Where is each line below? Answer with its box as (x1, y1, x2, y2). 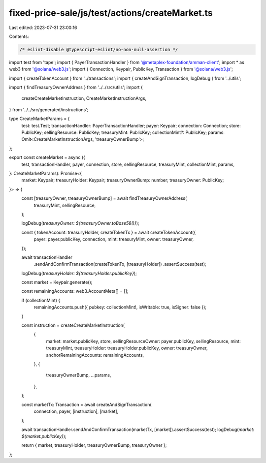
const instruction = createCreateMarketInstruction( (21, 322, 125, 328)
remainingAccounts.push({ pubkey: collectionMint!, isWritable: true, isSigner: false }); (33, 304, 207, 310)
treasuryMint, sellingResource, (33, 202, 96, 208)
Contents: (9, 33, 29, 39)
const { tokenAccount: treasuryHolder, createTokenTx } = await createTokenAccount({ (21, 229, 196, 235)
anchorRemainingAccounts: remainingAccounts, (46, 352, 144, 358)
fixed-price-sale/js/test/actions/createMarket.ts (9, 7, 213, 18)
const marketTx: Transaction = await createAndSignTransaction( (21, 401, 152, 407)
